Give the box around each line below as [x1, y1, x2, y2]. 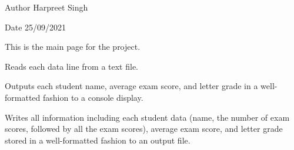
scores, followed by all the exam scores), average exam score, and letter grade [5, 122, 283, 135]
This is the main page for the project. [5, 40, 141, 53]
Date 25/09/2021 [5, 21, 66, 33]
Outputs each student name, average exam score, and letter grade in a [5, 80, 258, 92]
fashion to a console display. [42, 91, 143, 103]
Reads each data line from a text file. [5, 60, 139, 72]
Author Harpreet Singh [5, 1, 88, 13]
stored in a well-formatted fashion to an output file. [5, 134, 191, 146]
